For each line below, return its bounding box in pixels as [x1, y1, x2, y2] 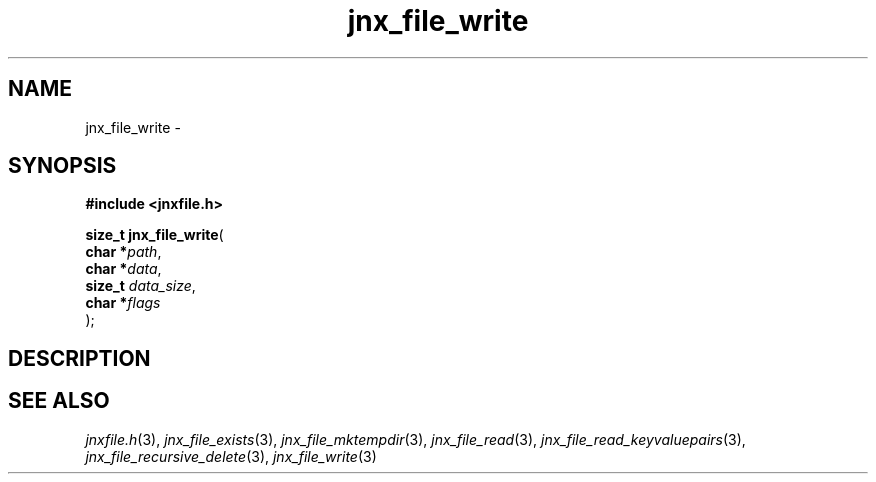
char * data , [85, 260, 162, 278]
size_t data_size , [85, 277, 196, 295]
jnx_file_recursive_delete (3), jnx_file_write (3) [85, 447, 377, 465]
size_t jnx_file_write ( [85, 226, 224, 244]
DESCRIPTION [8, 345, 151, 371]
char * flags [85, 294, 161, 312]
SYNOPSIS [8, 153, 117, 179]
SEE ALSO [8, 388, 110, 414]
